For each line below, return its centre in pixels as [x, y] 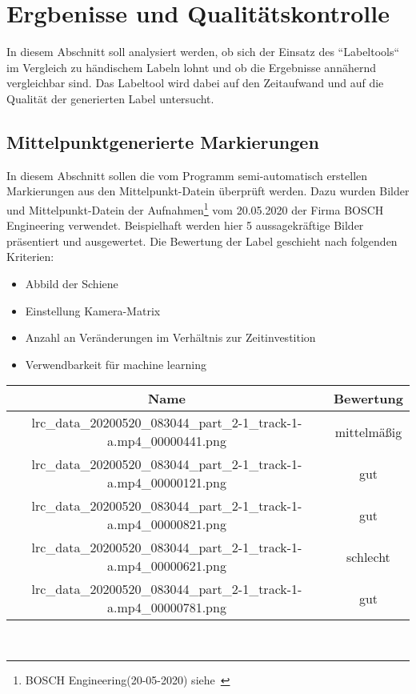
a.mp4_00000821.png [166, 524]
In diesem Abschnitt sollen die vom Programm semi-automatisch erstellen [187, 175]
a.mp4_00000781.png [166, 608]
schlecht [368, 556]
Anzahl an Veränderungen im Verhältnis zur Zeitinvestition [170, 337]
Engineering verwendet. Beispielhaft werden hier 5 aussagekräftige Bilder [185, 225]
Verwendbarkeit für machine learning [116, 364]
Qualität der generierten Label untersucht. [110, 98]
